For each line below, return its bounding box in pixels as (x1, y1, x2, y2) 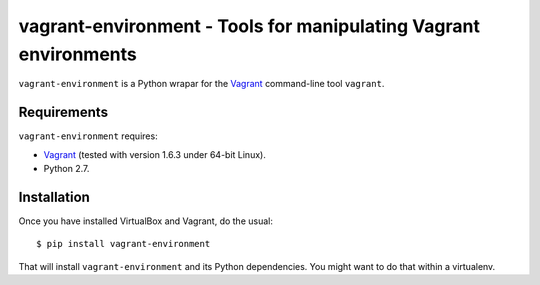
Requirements (18, 104, 109, 121)
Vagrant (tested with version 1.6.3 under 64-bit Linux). (43, 148, 267, 160)
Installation (18, 188, 90, 205)
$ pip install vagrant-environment (36, 238, 211, 250)
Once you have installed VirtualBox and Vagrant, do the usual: (18, 215, 274, 227)
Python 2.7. (43, 163, 90, 175)
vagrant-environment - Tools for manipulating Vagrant (18, 15, 480, 37)
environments (18, 43, 137, 65)
